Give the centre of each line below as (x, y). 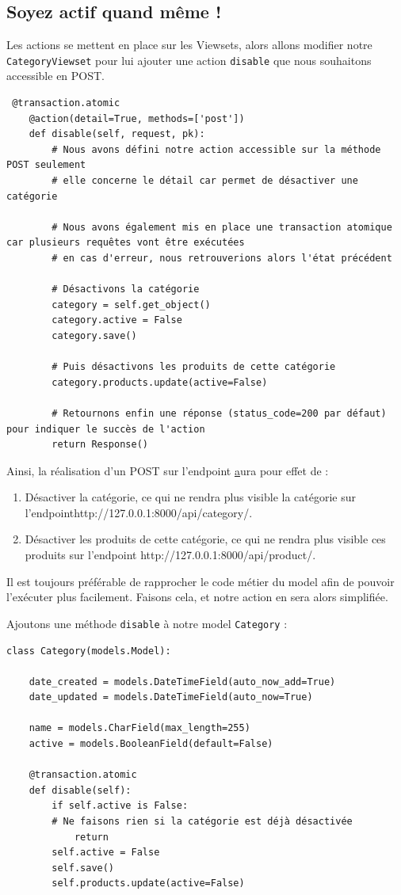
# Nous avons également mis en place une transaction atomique (222, 227)
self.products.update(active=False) (148, 884)
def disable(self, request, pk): (117, 134)
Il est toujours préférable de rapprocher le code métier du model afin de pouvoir (200, 581)
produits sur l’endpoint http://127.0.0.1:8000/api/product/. (170, 555)
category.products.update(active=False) (160, 382)
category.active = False (117, 320)
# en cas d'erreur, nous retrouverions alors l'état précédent (222, 258)
